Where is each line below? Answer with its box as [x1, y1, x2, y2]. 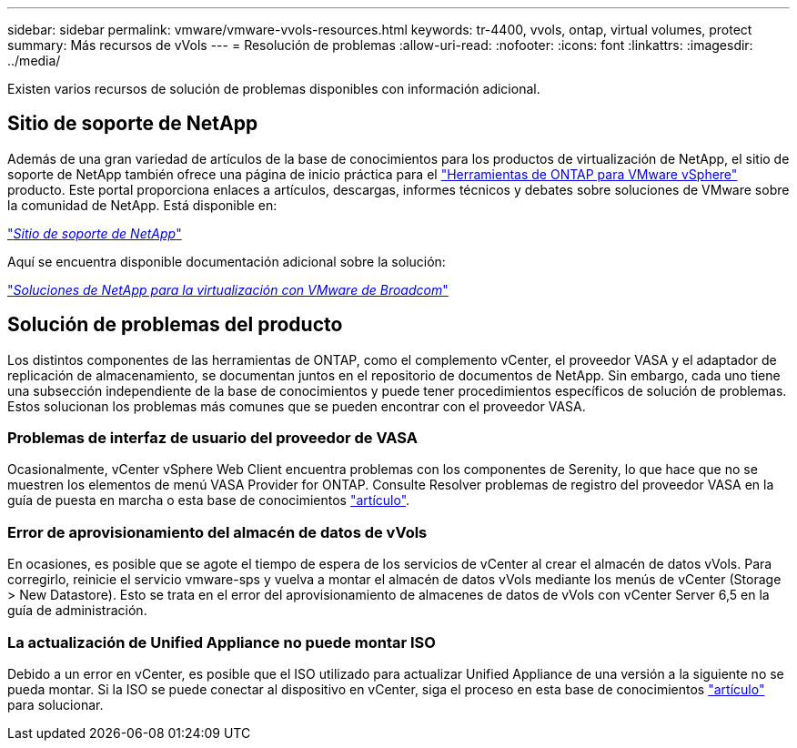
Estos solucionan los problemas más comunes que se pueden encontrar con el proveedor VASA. [7, 398, 586, 414]
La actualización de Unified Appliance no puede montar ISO [7, 632, 436, 652]
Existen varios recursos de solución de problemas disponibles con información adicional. [7, 81, 540, 96]
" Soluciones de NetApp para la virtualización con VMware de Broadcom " [7, 281, 449, 298]
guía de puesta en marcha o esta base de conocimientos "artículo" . [7, 492, 410, 509]
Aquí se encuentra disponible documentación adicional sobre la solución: [7, 253, 446, 269]
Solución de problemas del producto [7, 313, 343, 337]
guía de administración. [7, 602, 147, 619]
